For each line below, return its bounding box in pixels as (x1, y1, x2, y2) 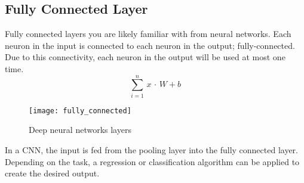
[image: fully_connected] (29, 106, 131, 115)
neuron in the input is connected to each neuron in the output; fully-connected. (5, 39, 295, 51)
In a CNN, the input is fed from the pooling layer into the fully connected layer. (5, 143, 298, 156)
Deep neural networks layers (29, 123, 131, 136)
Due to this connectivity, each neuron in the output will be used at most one (5, 51, 285, 63)
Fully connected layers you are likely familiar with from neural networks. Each (5, 27, 291, 40)
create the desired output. (5, 167, 100, 179)
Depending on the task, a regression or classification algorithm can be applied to (5, 155, 300, 168)
